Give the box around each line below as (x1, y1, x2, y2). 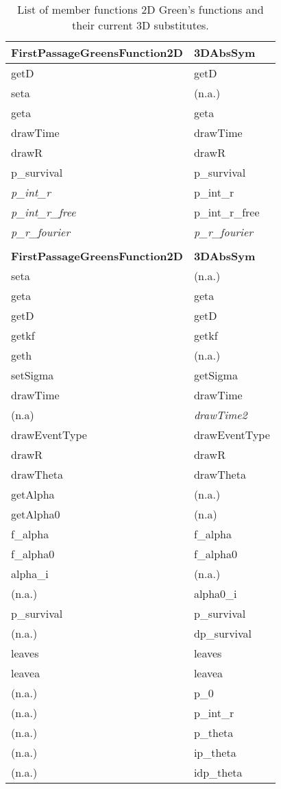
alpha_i (11, 566, 49, 581)
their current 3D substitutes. (72, 17, 209, 33)
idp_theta (193, 764, 243, 780)
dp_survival (193, 625, 252, 641)
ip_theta (193, 744, 236, 760)
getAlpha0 (11, 506, 60, 522)
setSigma (11, 367, 54, 383)
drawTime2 (193, 407, 247, 423)
